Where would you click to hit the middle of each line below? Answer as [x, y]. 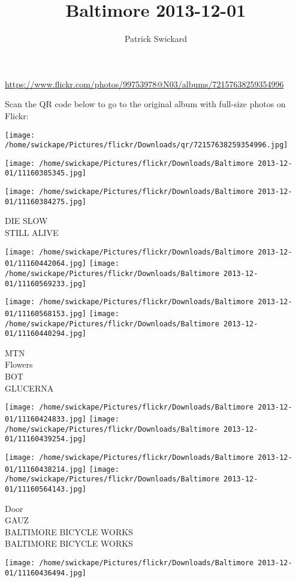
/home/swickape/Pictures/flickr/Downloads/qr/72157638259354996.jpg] [147, 145]
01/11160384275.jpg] [46, 201]
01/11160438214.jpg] [46, 469]
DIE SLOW [26, 221]
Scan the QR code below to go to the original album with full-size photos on [145, 104]
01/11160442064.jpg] [46, 264]
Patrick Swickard [156, 39]
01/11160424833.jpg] [46, 419]
